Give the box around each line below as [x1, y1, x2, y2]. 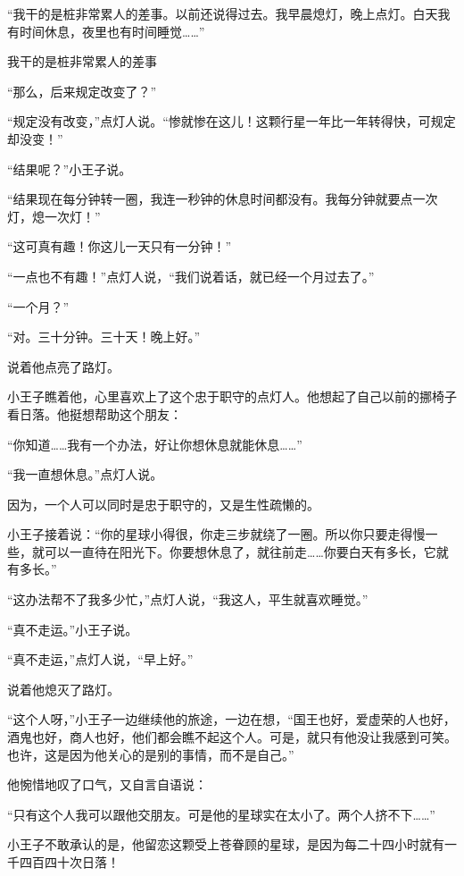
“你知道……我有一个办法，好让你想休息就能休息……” [7, 434, 302, 453]
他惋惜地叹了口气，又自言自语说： [7, 775, 207, 794]
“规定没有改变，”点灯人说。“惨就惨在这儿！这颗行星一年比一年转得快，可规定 [7, 112, 456, 131]
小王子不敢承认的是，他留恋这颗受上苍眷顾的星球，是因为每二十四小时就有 [7, 835, 444, 854]
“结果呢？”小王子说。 [7, 159, 132, 178]
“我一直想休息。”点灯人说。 [7, 465, 163, 484]
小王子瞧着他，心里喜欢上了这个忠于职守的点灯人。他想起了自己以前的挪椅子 [7, 387, 457, 406]
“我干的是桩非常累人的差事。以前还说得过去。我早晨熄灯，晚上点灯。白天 [7, 4, 438, 22]
